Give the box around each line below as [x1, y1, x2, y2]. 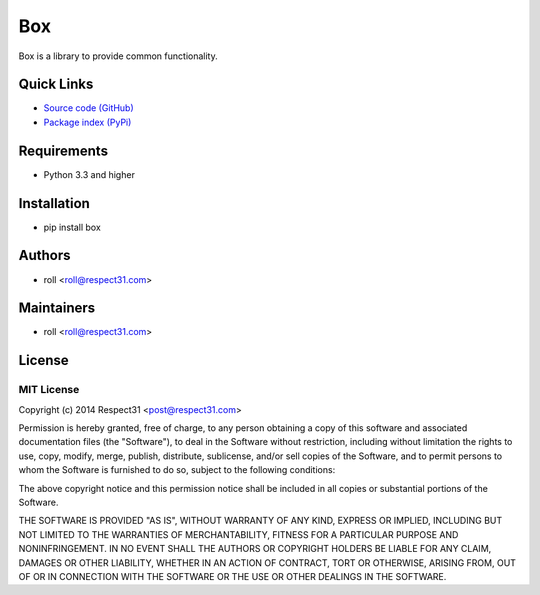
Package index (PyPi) [43, 116, 132, 128]
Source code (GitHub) [43, 102, 134, 114]
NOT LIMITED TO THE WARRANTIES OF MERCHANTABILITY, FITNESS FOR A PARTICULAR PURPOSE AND [18, 528, 459, 540]
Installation [18, 195, 90, 212]
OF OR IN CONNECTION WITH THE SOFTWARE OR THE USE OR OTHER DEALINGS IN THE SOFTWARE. [18, 570, 447, 582]
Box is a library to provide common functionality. [18, 50, 219, 62]
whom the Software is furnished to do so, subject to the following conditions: [18, 464, 336, 476]
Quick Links [18, 76, 94, 93]
